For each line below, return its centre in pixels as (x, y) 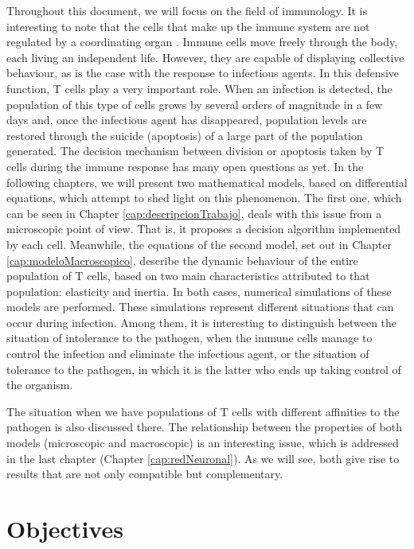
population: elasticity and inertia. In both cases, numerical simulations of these (199, 291)
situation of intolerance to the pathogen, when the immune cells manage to (189, 338)
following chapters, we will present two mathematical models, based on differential (207, 182)
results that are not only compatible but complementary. (145, 474)
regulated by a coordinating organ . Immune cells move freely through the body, (202, 42)
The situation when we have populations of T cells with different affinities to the (203, 411)
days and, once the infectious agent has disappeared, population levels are (187, 120)
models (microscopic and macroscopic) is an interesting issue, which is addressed (203, 443)
